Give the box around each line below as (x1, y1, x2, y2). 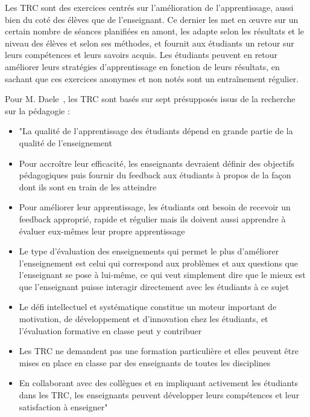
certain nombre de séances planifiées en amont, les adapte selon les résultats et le (5, 25, 305, 37)
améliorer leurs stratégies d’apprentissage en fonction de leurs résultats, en (5, 60, 280, 73)
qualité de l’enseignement (19, 136, 112, 149)
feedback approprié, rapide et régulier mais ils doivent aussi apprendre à (19, 212, 286, 225)
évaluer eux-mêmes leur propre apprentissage (19, 224, 185, 237)
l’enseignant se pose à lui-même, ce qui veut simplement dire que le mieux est (19, 268, 306, 281)
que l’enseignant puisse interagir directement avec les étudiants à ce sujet (19, 280, 289, 293)
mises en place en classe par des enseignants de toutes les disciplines (19, 356, 271, 369)
